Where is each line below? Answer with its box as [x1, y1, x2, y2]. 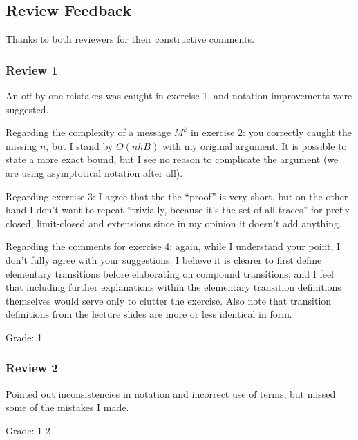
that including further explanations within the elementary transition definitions [6, 280, 341, 294]
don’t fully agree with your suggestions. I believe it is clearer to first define [6, 252, 322, 267]
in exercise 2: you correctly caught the [190, 125, 352, 140]
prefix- [326, 202, 353, 217]
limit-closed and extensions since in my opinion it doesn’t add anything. [37, 216, 341, 230]
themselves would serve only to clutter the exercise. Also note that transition [6, 293, 332, 307]
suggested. [6, 102, 49, 116]
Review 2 [6, 359, 58, 376]
